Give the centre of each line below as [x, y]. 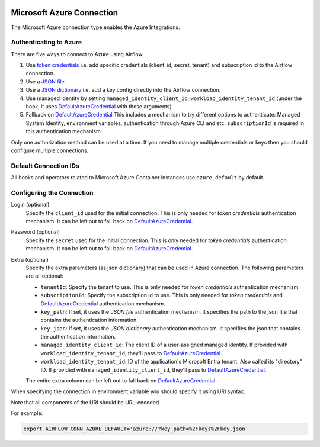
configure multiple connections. [50, 150]
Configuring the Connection [52, 192]
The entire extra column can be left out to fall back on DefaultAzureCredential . [121, 381]
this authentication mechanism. [64, 131]
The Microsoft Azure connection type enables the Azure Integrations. [95, 27]
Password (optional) [36, 232]
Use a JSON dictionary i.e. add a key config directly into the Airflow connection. [123, 90]
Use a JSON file [45, 81]
